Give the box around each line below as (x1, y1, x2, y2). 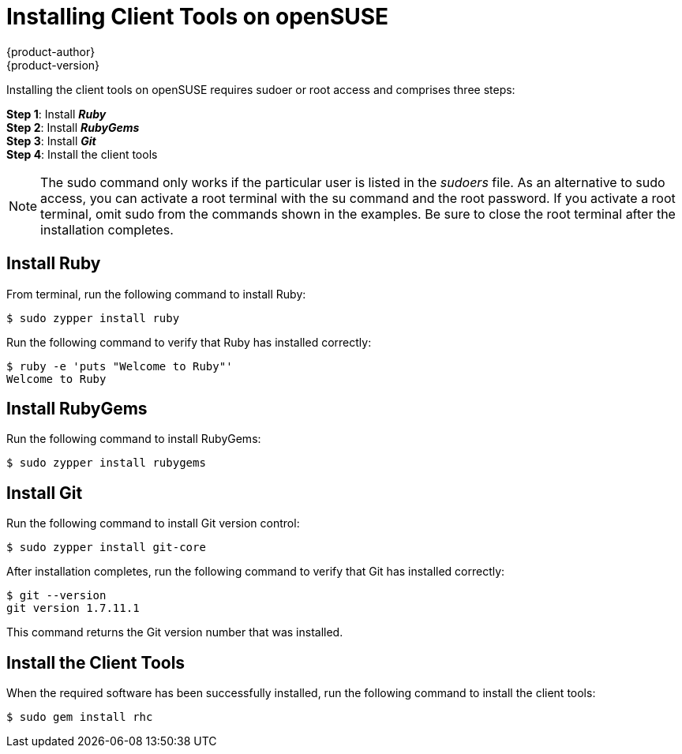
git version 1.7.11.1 (6, 602, 140, 615)
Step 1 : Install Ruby (6, 107, 107, 121)
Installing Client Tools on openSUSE (6, 3, 389, 30)
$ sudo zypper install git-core (6, 541, 206, 554)
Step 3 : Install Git (6, 133, 96, 148)
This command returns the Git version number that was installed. (6, 625, 343, 640)
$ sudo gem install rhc (6, 711, 153, 724)
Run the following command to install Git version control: (6, 516, 300, 531)
